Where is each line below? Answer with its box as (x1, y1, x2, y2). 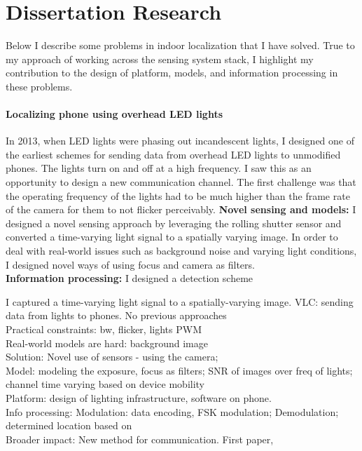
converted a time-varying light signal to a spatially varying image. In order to (6, 229, 338, 244)
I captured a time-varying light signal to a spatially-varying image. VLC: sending (6, 294, 354, 309)
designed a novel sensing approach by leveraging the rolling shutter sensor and (6, 215, 342, 230)
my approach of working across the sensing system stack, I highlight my (6, 51, 314, 66)
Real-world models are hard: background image (6, 335, 208, 350)
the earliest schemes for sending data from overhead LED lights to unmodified (6, 147, 341, 161)
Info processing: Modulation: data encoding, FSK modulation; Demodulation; (6, 404, 339, 419)
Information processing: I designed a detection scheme (6, 271, 253, 285)
